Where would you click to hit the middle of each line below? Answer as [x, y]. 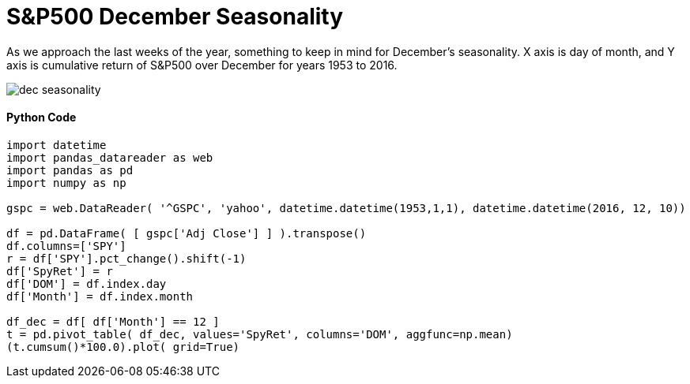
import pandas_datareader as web [110, 157]
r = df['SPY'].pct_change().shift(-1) [126, 258]
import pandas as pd [70, 170]
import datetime [57, 145]
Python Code [41, 117]
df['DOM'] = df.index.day [87, 283]
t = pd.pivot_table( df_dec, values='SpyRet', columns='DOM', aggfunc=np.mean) [260, 334]
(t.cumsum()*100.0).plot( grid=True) [123, 347]
